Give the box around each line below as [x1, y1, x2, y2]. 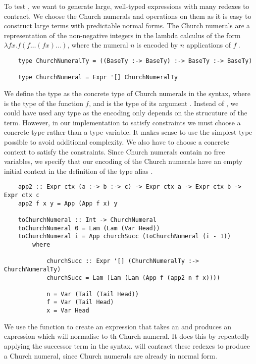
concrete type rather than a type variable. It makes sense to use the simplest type [4, 127, 253, 137]
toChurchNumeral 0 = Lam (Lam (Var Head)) [18, 224, 160, 232]
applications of [186, 40, 231, 50]
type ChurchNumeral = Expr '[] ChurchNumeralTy [18, 74, 178, 81]
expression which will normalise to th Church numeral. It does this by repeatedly [4, 331, 250, 341]
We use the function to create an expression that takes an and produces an [4, 321, 231, 331]
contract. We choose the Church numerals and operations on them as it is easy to [4, 10, 252, 21]
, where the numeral [67, 40, 128, 50]
